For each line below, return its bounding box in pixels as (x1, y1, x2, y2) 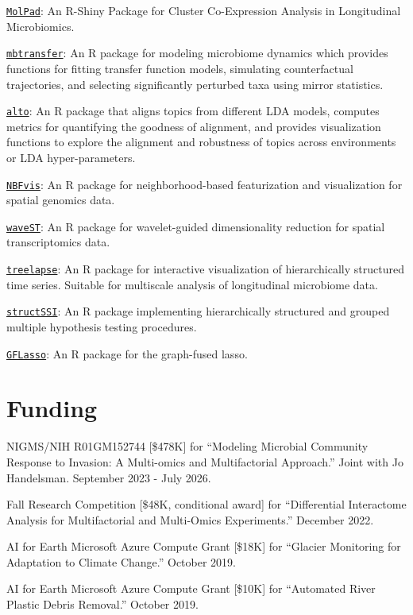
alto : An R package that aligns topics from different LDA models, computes (6, 102, 380, 119)
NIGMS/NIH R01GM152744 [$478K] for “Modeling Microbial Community (6, 438, 369, 454)
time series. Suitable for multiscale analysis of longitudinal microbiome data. (6, 276, 378, 292)
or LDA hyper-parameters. (6, 149, 136, 165)
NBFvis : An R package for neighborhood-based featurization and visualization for (6, 176, 403, 192)
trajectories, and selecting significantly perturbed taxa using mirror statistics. (6, 75, 384, 92)
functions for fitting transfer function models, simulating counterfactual (6, 60, 353, 76)
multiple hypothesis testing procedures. (6, 318, 197, 335)
